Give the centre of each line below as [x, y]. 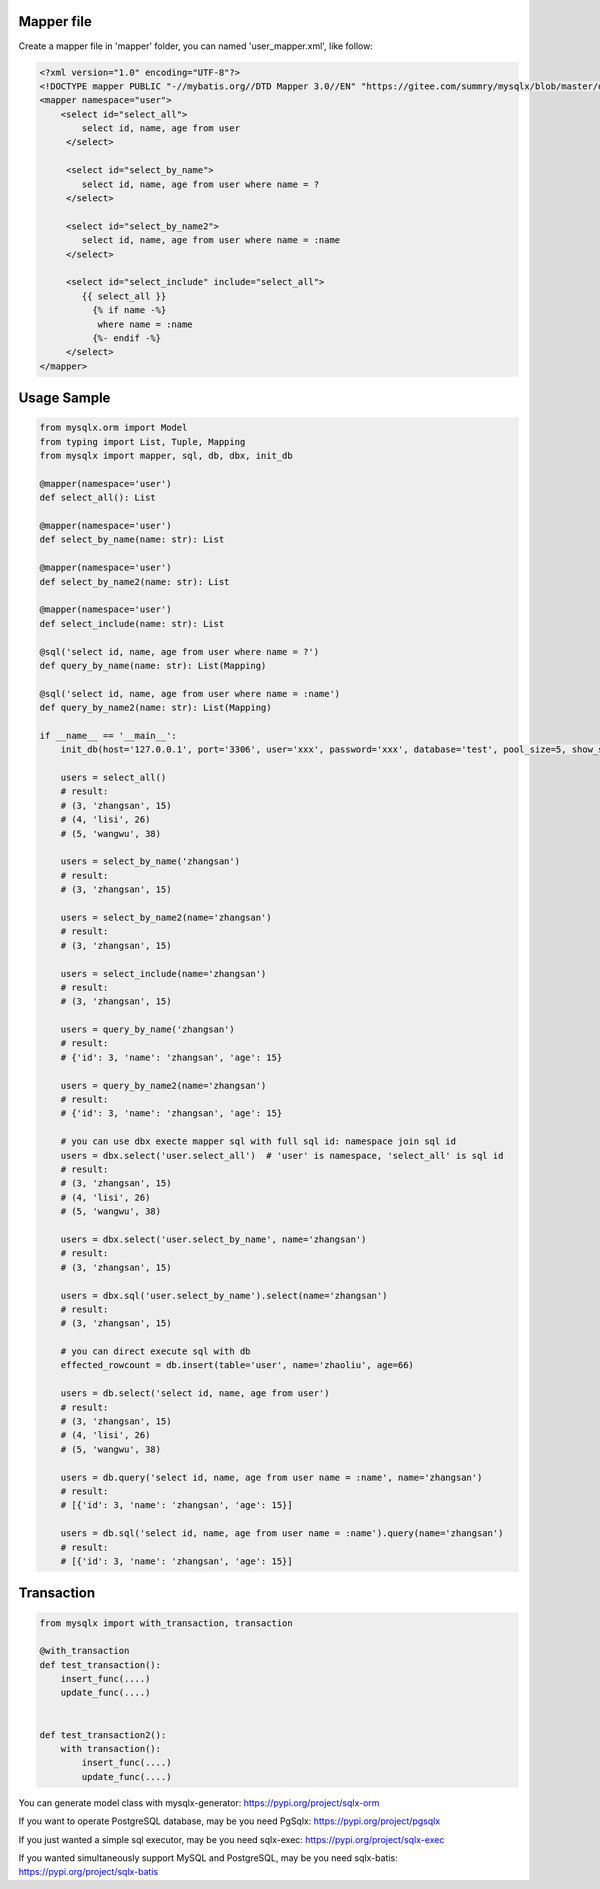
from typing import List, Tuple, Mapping [142, 441]
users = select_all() [113, 778]
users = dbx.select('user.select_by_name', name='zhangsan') [213, 1239]
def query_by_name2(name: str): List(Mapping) [155, 708]
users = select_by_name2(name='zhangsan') [166, 917]
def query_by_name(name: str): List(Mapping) [153, 665]
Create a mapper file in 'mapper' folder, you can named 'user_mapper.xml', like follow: [196, 46]
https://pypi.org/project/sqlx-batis [88, 1872]
